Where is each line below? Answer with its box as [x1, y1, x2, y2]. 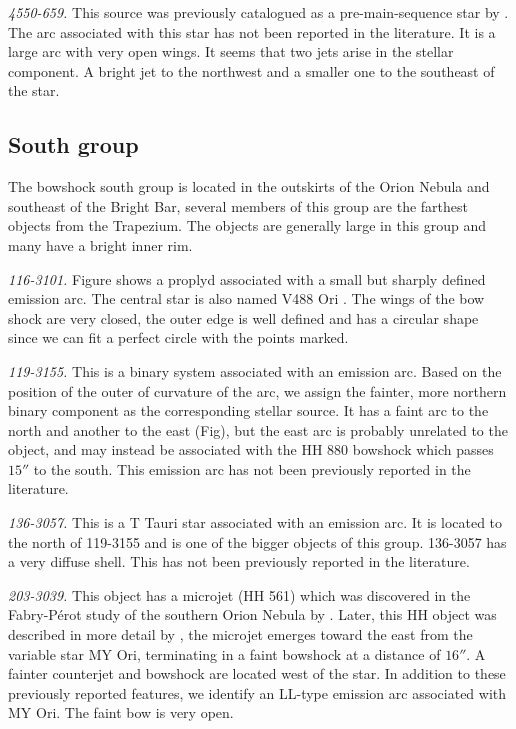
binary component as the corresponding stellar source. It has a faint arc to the [8, 400, 489, 421]
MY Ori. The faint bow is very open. [8, 702, 234, 723]
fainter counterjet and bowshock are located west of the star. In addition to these [8, 663, 506, 684]
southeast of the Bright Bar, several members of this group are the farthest [8, 195, 468, 216]
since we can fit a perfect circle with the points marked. [8, 327, 349, 348]
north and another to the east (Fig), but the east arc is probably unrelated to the [8, 419, 508, 440]
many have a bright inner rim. [8, 234, 193, 255]
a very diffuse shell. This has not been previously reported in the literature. [8, 551, 470, 572]
